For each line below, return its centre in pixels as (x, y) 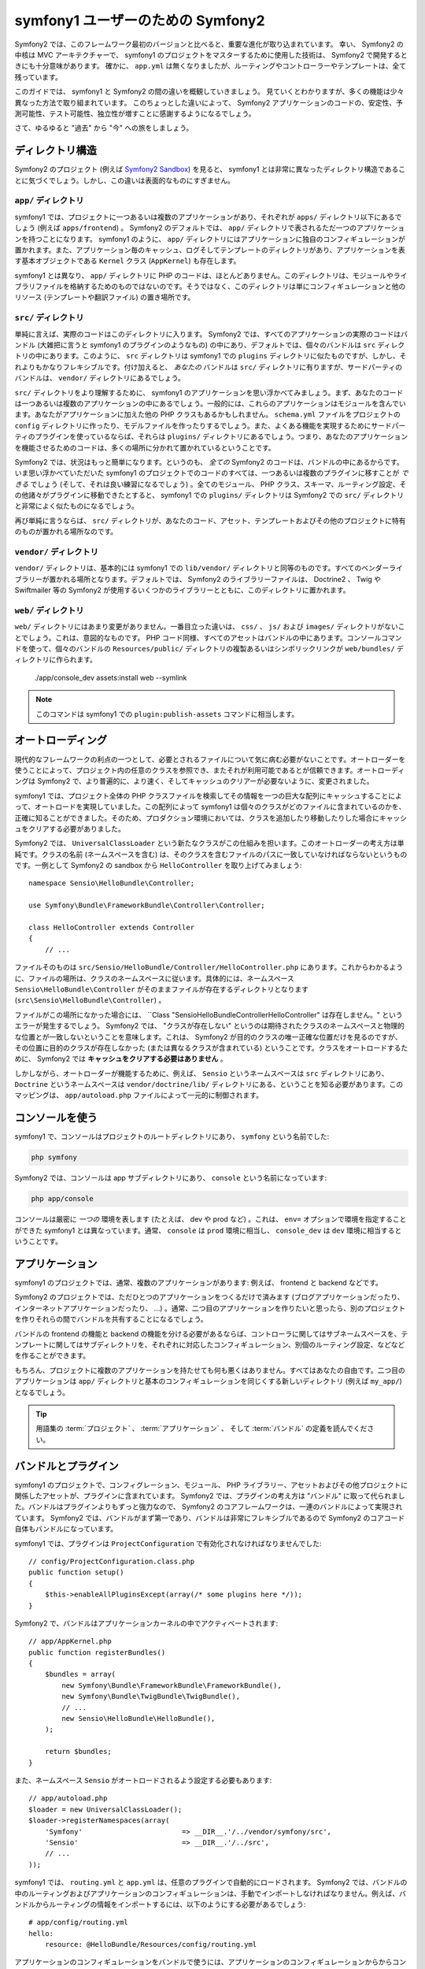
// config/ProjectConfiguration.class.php (112, 1561)
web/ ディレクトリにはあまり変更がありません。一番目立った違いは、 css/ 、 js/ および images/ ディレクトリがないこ (210, 627)
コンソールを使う (56, 1118)
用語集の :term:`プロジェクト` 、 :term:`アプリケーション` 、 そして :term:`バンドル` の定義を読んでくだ (201, 1429)
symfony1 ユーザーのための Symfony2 (140, 20)
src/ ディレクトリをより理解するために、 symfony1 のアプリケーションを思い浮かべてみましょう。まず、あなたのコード (209, 392)
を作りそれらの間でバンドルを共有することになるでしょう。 (111, 1319)
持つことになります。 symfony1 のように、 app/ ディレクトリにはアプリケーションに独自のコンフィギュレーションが (216, 239)
